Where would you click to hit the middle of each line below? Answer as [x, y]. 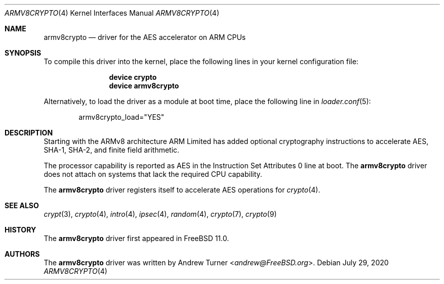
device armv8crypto [144, 86]
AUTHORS [22, 254]
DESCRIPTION [29, 133]
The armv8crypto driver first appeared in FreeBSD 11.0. [136, 238]
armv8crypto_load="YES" [122, 117]
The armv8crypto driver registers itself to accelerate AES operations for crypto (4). [182, 190]
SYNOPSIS [23, 53]
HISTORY [21, 230]
